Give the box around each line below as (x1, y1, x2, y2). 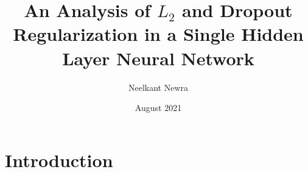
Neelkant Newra (128, 81, 189, 93)
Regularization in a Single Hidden (13, 21, 304, 46)
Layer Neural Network (62, 45, 254, 70)
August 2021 (135, 101, 182, 114)
